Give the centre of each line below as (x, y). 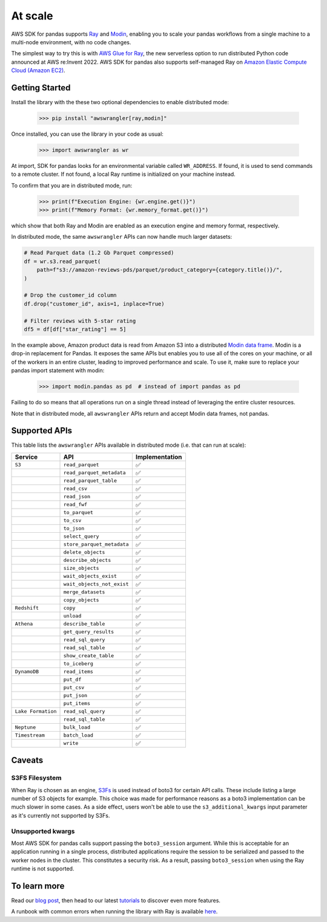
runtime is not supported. (43, 869)
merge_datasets (84, 592)
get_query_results (89, 632)
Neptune (25, 727)
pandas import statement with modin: (58, 370)
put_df (72, 680)
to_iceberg (78, 664)
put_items (77, 703)
